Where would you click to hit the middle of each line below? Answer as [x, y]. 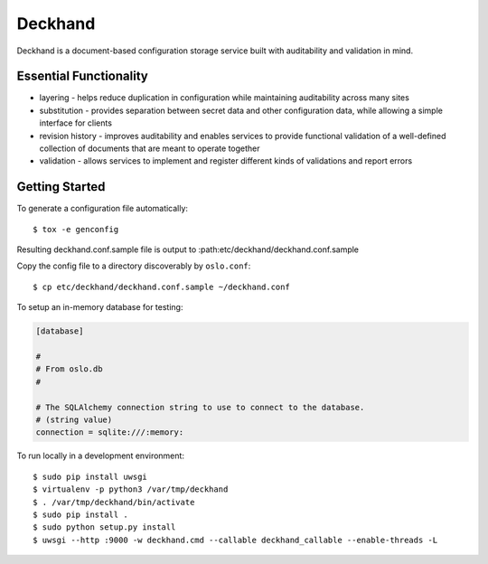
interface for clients [76, 123]
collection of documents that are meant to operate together [150, 148]
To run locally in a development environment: [101, 456]
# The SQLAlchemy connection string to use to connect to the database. [200, 407]
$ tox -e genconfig [76, 229]
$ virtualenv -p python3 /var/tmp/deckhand [131, 489]
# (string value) [74, 419]
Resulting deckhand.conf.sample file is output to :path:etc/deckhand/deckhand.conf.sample [188, 249]
